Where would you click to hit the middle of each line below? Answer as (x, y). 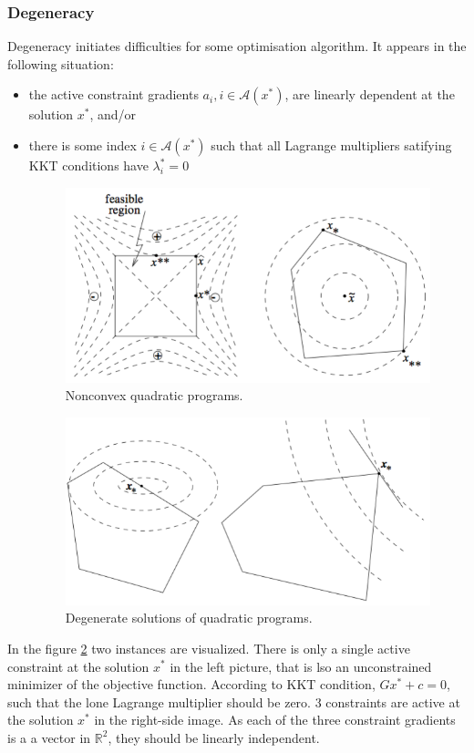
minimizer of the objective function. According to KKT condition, (191, 684)
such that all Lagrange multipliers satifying (331, 145)
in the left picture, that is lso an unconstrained (301, 666)
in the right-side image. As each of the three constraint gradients (275, 720)
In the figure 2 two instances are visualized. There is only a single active (209, 648)
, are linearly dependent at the (370, 94)
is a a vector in (49, 737)
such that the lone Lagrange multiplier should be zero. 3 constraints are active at (234, 701)
